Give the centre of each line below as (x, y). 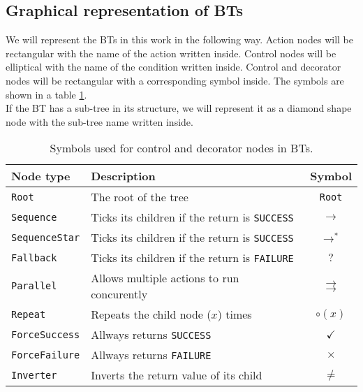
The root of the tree (140, 197)
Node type (41, 176)
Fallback (34, 257)
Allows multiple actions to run (165, 278)
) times (235, 314)
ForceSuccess (46, 334)
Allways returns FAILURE (151, 355)
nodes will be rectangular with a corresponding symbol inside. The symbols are (175, 80)
